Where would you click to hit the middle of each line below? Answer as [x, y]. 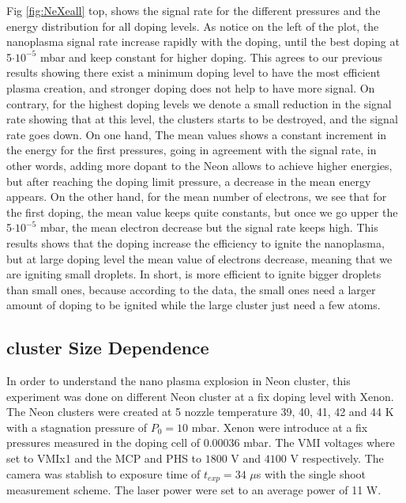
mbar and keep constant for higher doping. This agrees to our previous [211, 57]
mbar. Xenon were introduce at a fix [280, 427]
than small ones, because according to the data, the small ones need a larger [191, 289]
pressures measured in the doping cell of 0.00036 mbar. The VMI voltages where [201, 442]
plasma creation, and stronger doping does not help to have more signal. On [191, 87]
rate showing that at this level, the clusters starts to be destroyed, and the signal [202, 119]
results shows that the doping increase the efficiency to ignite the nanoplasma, [195, 242]
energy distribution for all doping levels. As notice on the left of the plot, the [193, 26]
